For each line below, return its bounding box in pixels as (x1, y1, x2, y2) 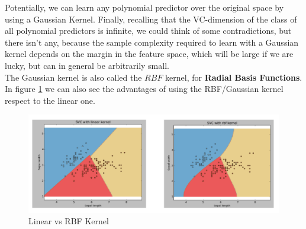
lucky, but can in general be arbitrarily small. (5, 59, 169, 71)
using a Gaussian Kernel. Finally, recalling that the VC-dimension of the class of (5, 12, 297, 25)
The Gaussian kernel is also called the (5, 71, 142, 83)
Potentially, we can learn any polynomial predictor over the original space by (5, 1, 284, 13)
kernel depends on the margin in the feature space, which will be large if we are (5, 47, 294, 60)
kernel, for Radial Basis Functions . (165, 71, 302, 83)
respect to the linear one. (5, 94, 95, 106)
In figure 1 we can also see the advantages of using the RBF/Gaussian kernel (5, 82, 284, 95)
